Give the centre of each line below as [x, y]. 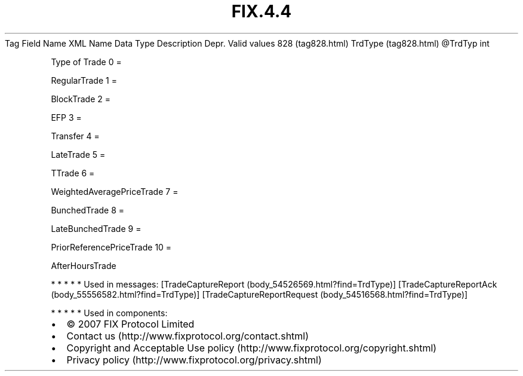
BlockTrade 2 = [81, 99]
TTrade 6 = [73, 173]
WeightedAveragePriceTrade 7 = [115, 191]
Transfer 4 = [75, 136]
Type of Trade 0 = [86, 62]
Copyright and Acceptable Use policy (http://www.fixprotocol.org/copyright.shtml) [252, 348]
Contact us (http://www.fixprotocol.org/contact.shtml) [188, 336]
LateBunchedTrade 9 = [96, 228]
